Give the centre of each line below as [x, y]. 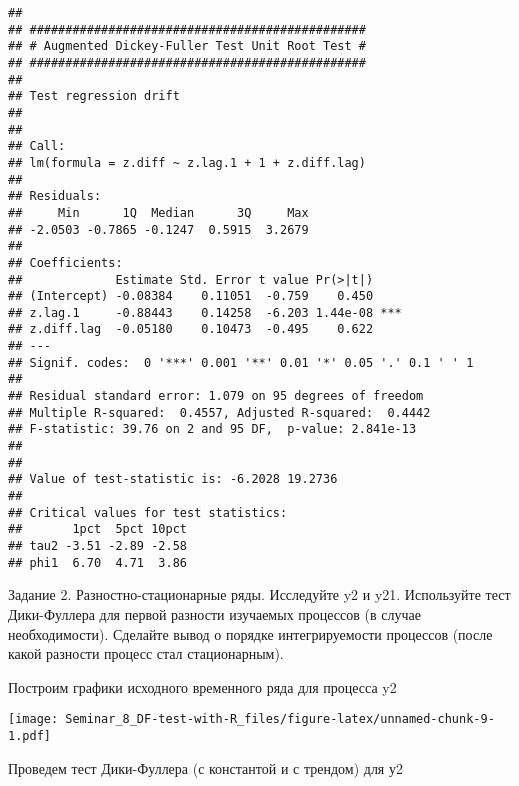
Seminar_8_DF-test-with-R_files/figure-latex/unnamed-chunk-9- [280, 719]
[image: [33, 719]
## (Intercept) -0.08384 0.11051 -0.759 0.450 [191, 296]
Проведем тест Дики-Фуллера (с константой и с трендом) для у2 [205, 767]
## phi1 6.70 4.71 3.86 [97, 562]
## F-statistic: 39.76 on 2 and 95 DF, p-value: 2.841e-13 [212, 429]
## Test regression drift [94, 96]
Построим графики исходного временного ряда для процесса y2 [202, 686]
